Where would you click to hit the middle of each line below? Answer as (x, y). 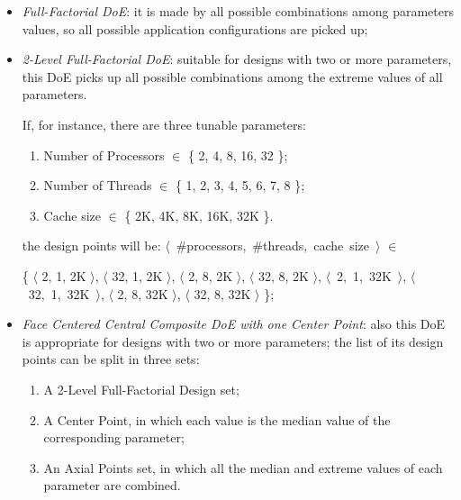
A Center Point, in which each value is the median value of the (217, 419)
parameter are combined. (112, 485)
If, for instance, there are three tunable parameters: (164, 124)
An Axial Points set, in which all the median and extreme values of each (243, 467)
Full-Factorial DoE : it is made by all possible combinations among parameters (238, 11)
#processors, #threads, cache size (273, 245)
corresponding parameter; (114, 437)
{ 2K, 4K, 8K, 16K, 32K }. (199, 215)
